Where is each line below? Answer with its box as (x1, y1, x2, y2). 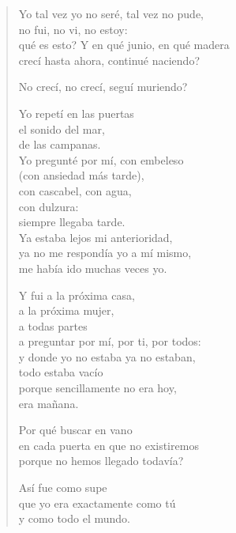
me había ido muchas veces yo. (18, 259, 167, 276)
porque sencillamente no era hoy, (18, 380, 177, 396)
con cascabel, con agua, (18, 182, 132, 198)
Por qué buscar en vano (18, 421, 133, 438)
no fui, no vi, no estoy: (18, 21, 128, 37)
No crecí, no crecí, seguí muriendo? (18, 78, 188, 95)
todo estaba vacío (18, 364, 103, 380)
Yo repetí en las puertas (18, 104, 134, 121)
